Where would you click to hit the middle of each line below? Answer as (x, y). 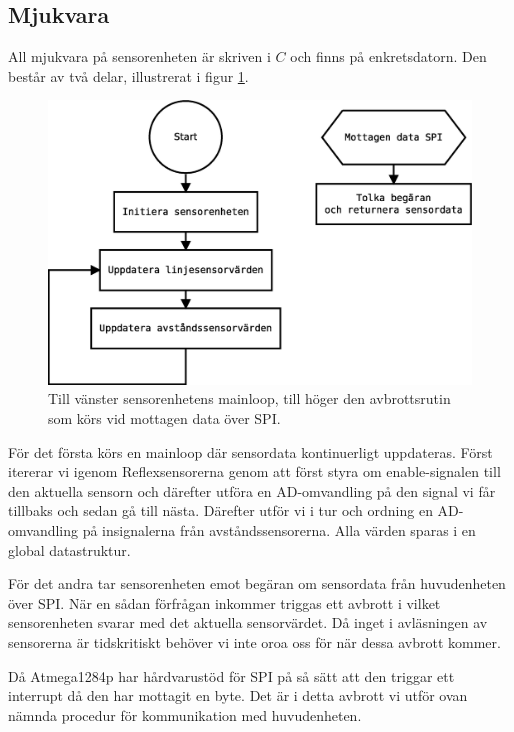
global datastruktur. (69, 549)
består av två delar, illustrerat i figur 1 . (128, 75)
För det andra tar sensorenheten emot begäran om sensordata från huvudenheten (257, 583)
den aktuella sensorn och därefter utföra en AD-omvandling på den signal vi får (252, 490)
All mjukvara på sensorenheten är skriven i (139, 56)
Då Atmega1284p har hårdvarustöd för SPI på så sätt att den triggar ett (231, 675)
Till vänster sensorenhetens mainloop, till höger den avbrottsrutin (249, 398)
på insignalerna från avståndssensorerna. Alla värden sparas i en (279, 530)
